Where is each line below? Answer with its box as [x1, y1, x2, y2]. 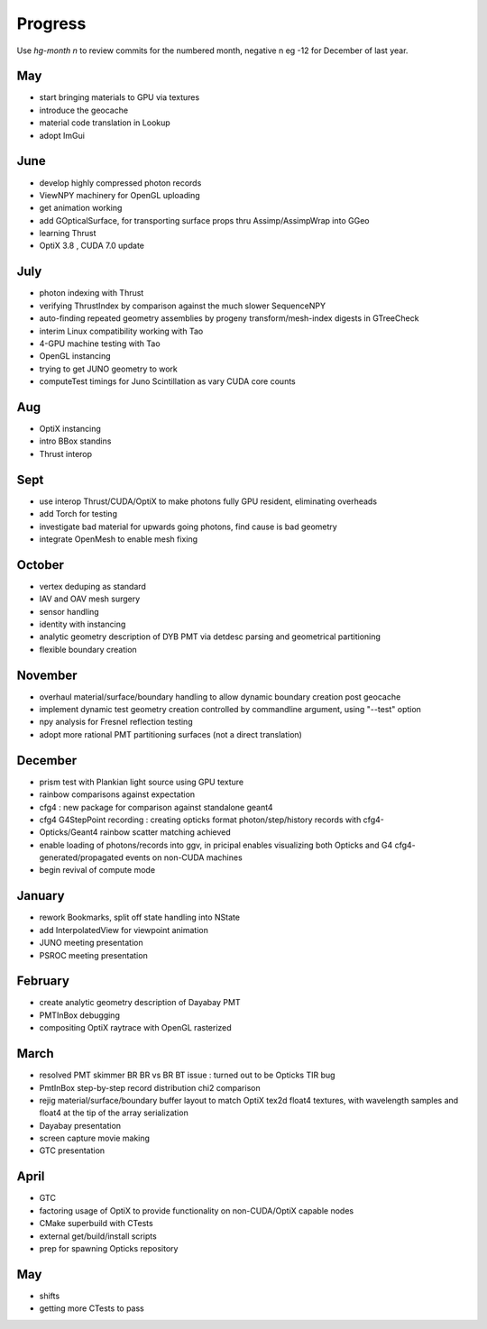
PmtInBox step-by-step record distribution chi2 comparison [39, 1082, 261, 1093]
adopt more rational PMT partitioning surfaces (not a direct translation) [39, 729, 302, 739]
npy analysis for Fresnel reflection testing [39, 717, 193, 728]
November [16, 667, 78, 683]
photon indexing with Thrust [39, 288, 144, 298]
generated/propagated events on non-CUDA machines [39, 852, 243, 863]
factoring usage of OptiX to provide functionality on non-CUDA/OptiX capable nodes [39, 1205, 354, 1216]
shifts [39, 1290, 60, 1301]
